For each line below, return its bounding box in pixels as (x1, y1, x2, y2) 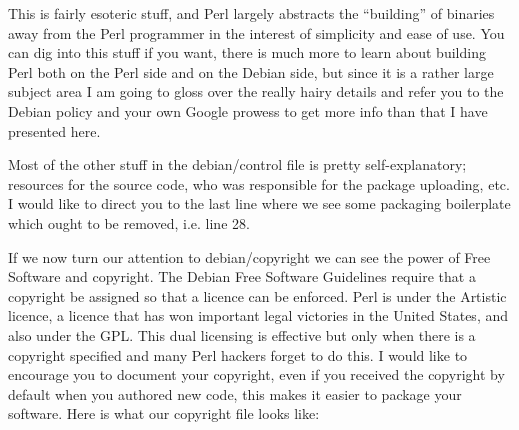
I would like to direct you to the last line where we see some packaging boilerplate (8, 193, 511, 214)
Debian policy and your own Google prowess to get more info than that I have (8, 100, 488, 121)
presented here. (8, 120, 101, 141)
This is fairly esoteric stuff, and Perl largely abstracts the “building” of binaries (8, 3, 495, 23)
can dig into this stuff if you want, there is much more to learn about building (8, 42, 486, 63)
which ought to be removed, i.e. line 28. (8, 212, 250, 233)
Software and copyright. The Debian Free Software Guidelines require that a (8, 266, 476, 287)
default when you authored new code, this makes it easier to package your (8, 383, 462, 404)
